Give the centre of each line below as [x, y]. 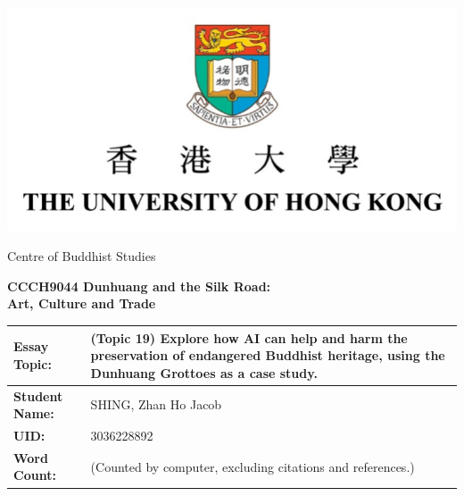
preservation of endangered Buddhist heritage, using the [268, 355]
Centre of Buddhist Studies [82, 256]
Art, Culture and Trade [82, 303]
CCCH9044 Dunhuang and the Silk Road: [139, 286]
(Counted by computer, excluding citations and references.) [253, 466]
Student [38, 395]
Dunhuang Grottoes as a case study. [204, 372]
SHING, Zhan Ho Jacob [156, 404]
